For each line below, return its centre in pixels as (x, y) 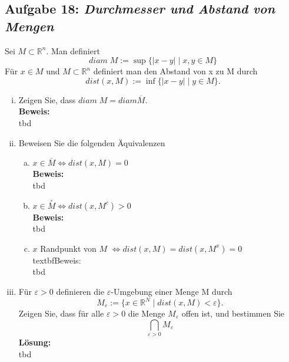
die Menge (147, 313)
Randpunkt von (68, 248)
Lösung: (35, 342)
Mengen (29, 26)
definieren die (80, 291)
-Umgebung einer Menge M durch (172, 291)
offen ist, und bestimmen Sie (233, 313)
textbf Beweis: (57, 260)
